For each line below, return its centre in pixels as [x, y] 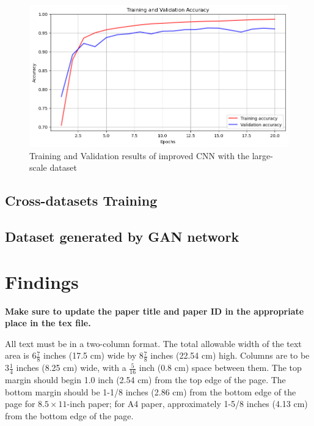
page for [20, 404]
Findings [42, 281]
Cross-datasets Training [81, 200]
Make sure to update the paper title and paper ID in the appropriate [155, 311]
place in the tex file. [48, 323]
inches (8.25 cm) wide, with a [71, 368]
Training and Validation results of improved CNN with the [140, 155]
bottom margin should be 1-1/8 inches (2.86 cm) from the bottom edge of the [151, 391]
